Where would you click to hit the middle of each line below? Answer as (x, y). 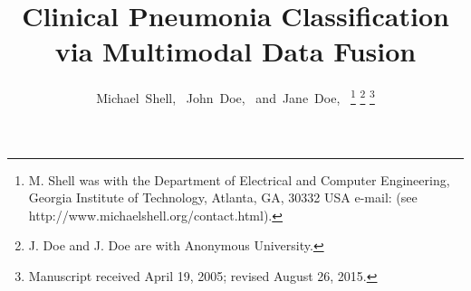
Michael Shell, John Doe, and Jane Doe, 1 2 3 (235, 96)
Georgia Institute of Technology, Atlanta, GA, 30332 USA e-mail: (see (223, 197)
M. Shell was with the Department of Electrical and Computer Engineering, (239, 179)
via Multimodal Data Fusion (235, 51)
